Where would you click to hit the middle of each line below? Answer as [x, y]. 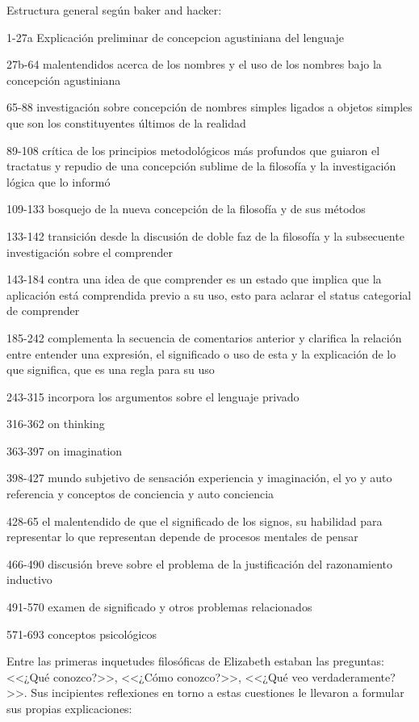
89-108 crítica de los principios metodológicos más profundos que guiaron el [193, 150]
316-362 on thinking [56, 424]
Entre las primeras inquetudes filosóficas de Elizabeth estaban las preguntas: [195, 661]
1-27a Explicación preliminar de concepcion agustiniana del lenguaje [176, 37]
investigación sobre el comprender [90, 252]
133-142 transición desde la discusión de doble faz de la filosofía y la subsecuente [205, 235]
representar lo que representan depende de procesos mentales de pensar [182, 537]
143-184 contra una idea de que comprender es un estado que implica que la [194, 279]
